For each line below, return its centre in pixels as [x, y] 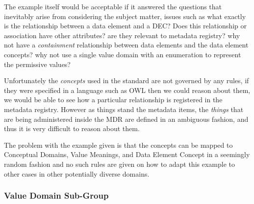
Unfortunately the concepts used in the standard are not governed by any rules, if [127, 80]
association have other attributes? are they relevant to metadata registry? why [122, 35]
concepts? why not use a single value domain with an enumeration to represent [123, 54]
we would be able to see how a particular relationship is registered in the [113, 100]
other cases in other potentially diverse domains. [77, 173]
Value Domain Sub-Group [56, 195]
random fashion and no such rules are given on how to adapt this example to [119, 164]
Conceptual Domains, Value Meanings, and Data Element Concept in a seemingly [127, 154]
